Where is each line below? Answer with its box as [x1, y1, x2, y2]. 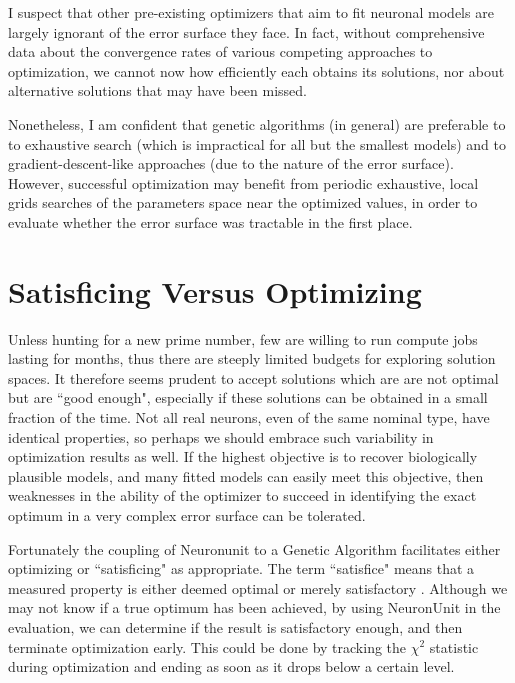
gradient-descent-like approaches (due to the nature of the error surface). [8, 153, 454, 174]
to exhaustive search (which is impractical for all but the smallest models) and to [8, 133, 506, 154]
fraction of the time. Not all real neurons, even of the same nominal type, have [8, 407, 490, 428]
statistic [429, 636, 479, 657]
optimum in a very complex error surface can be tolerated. [8, 505, 366, 525]
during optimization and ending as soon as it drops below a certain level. [8, 656, 455, 677]
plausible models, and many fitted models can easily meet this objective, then [8, 465, 484, 486]
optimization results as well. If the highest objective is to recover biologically [8, 446, 478, 467]
